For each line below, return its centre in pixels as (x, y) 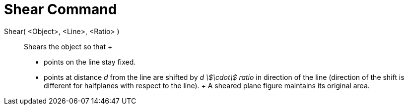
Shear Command (61, 9)
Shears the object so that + (68, 46)
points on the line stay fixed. (90, 62)
